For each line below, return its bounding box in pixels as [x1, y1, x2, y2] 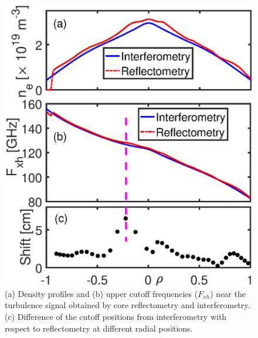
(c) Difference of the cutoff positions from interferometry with [5, 310, 227, 322]
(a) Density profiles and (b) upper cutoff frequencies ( [5, 287, 198, 299]
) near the [210, 287, 246, 299]
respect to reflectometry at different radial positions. [5, 322, 193, 334]
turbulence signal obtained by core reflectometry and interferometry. [5, 299, 250, 311]
